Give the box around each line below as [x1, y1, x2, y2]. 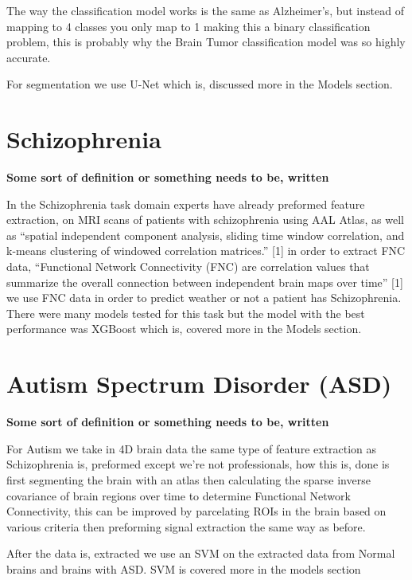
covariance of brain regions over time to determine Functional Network [6, 487, 351, 504]
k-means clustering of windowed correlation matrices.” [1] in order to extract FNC [6, 242, 406, 259]
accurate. [6, 49, 51, 65]
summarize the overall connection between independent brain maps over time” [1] [6, 273, 403, 290]
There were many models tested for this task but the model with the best [6, 304, 365, 321]
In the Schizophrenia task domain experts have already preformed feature [6, 195, 365, 212]
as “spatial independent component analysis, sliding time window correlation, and [6, 226, 405, 243]
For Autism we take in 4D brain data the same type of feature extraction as [6, 440, 377, 457]
